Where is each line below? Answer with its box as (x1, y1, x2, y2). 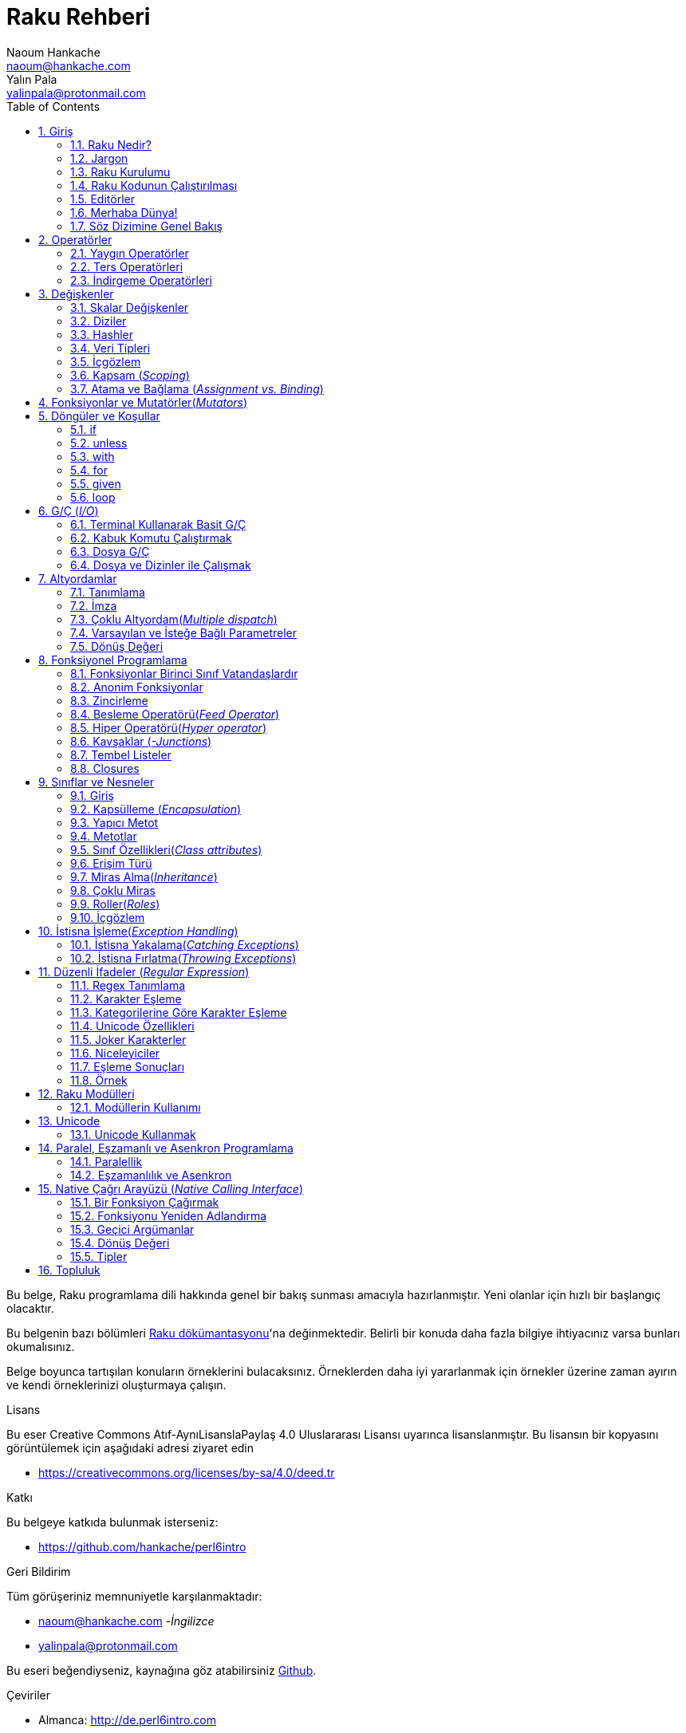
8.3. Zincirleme (70, 693, 148, 707)
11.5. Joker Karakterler (70, 1032, 187, 1046)
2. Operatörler (38, 232, 112, 246)
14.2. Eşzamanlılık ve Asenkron (70, 1168, 232, 1182)
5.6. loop (70, 490, 116, 504)
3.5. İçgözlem (70, 354, 141, 368)
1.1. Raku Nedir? (70, 137, 152, 152)
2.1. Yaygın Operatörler (70, 246, 189, 260)
